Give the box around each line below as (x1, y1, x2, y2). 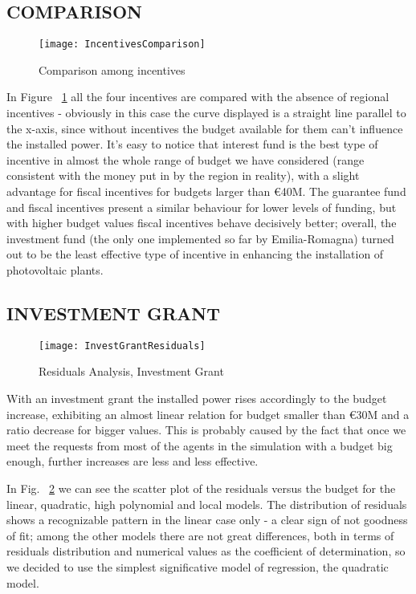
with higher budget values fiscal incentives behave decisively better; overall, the (6, 214, 397, 231)
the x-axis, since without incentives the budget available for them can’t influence (6, 120, 403, 136)
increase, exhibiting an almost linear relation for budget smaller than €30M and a (6, 405, 410, 422)
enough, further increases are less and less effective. (6, 453, 259, 470)
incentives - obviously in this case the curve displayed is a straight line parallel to (6, 104, 406, 121)
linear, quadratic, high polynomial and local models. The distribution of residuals (6, 495, 407, 512)
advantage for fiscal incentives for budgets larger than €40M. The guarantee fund (6, 183, 406, 200)
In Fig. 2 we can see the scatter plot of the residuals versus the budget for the (6, 480, 396, 496)
